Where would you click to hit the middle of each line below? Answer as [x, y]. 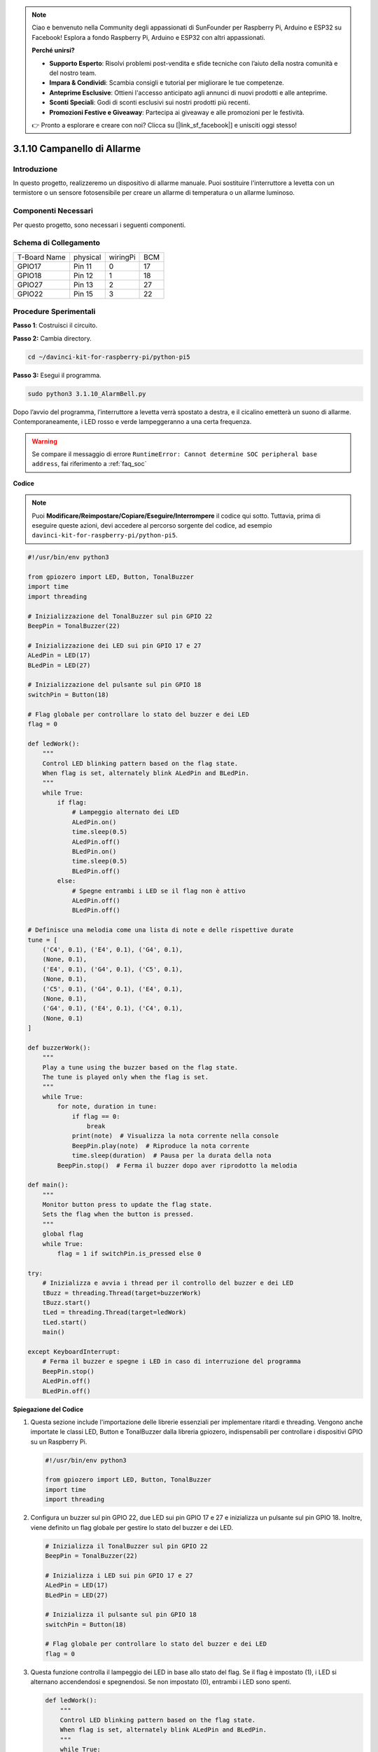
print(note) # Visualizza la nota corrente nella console [175, 1136]
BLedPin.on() [94, 852]
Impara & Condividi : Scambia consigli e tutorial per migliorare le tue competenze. [167, 83]
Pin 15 [84, 294]
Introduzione [35, 169]
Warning [44, 441]
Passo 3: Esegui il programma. [57, 375]
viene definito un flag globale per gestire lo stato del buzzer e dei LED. [132, 1527]
